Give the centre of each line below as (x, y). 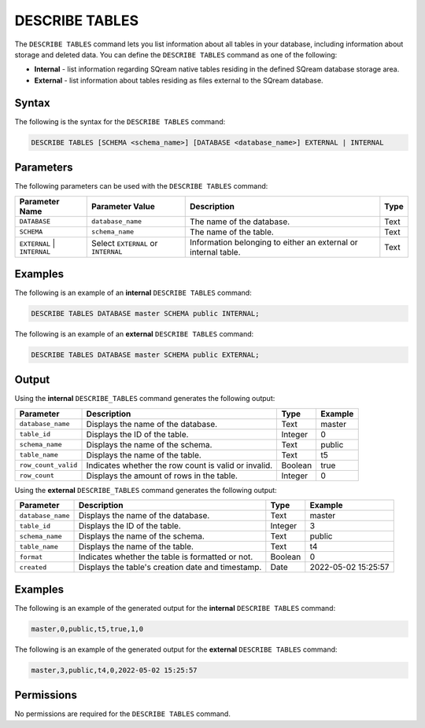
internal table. (215, 252)
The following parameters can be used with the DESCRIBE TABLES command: (141, 186)
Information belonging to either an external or (274, 242)
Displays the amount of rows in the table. (162, 476)
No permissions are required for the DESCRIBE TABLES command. (123, 714)
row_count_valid (48, 465)
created (33, 567)
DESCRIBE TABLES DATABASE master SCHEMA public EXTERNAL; (145, 355)
